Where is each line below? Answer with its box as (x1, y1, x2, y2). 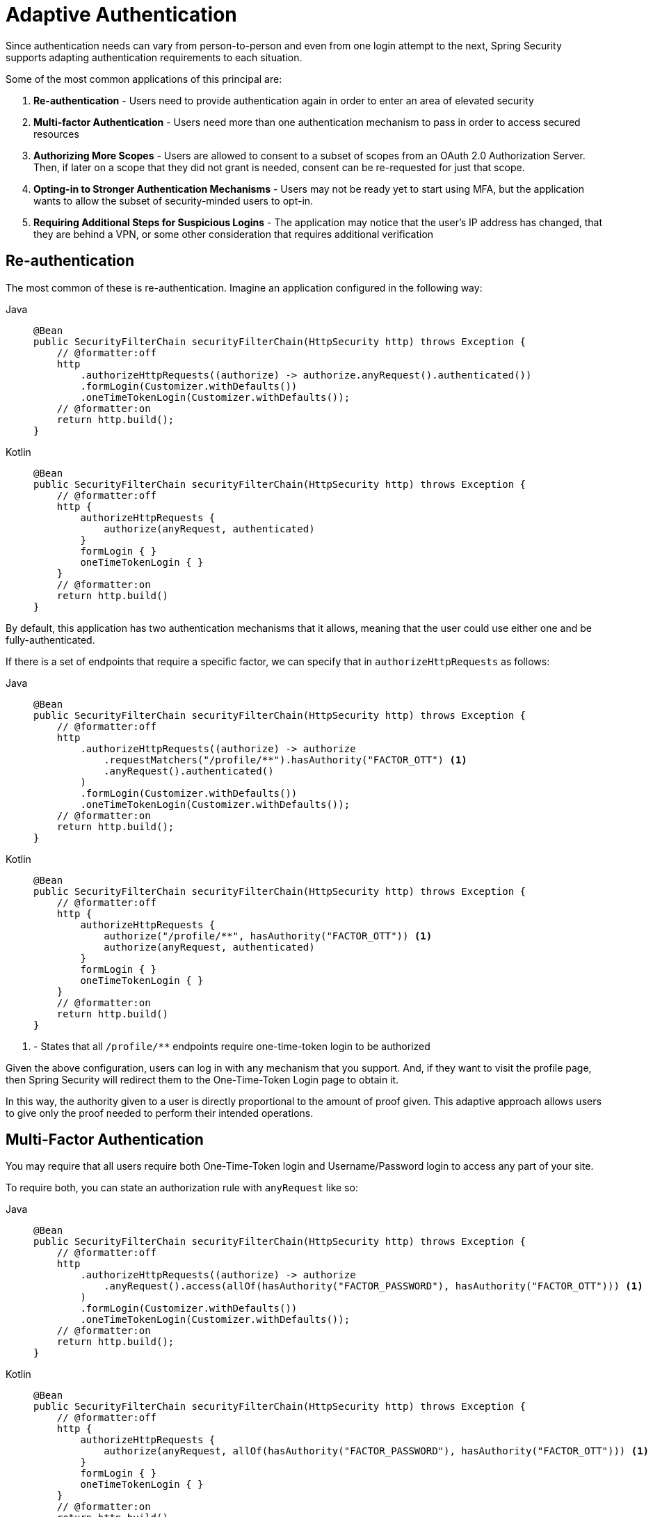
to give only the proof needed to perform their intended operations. (6, 1106, 314, 1119)
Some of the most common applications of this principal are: (6, 72, 282, 85)
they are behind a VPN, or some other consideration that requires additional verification (33, 228, 434, 240)
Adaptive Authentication (6, 3, 237, 26)
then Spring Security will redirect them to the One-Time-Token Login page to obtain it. (6, 1073, 399, 1086)
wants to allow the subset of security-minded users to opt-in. (33, 194, 314, 207)
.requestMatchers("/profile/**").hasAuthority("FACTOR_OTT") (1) (104, 754, 467, 765)
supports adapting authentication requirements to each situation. (6, 51, 303, 63)
